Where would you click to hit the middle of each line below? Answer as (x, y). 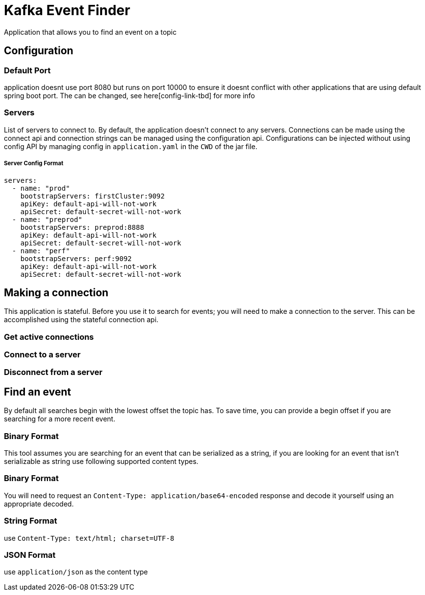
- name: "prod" (41, 188)
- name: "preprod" (47, 219)
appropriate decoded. (39, 504)
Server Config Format (34, 164)
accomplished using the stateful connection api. (81, 320)
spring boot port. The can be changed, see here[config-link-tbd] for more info (130, 95)
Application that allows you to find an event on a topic (90, 32)
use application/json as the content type (76, 572)
